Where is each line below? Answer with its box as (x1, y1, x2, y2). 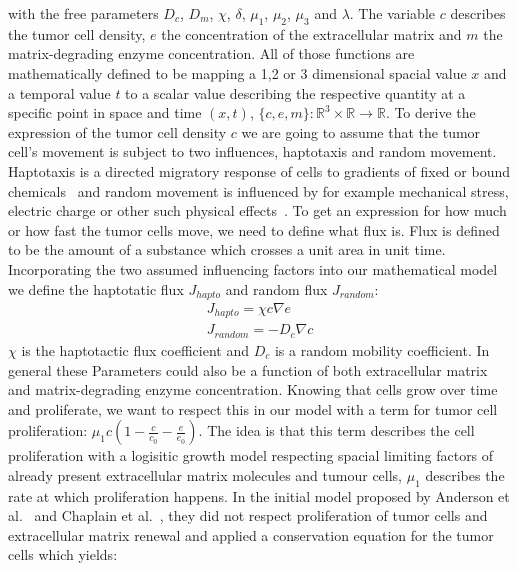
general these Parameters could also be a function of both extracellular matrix (8, 359, 488, 380)
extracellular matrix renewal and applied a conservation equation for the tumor (8, 524, 494, 545)
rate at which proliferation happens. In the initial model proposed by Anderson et (8, 485, 510, 506)
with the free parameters (8, 3, 159, 23)
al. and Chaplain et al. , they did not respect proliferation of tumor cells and (8, 505, 488, 526)
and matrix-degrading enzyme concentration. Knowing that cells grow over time (8, 379, 498, 400)
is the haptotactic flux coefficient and (21, 339, 249, 360)
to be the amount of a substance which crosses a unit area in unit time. (8, 239, 446, 260)
